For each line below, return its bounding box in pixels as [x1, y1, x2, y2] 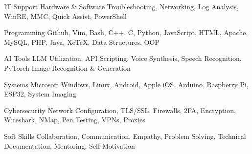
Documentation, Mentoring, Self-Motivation [4, 140, 135, 151]
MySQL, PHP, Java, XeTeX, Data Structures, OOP [4, 37, 160, 47]
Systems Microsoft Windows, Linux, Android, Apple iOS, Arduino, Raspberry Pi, [4, 79, 249, 89]
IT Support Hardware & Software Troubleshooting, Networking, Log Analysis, [4, 1, 239, 11]
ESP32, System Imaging [4, 89, 76, 99]
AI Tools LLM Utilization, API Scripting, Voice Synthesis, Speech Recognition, [4, 53, 242, 63]
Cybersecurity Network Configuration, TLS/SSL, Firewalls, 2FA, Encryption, [4, 105, 236, 115]
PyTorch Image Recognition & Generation [4, 62, 131, 73]
